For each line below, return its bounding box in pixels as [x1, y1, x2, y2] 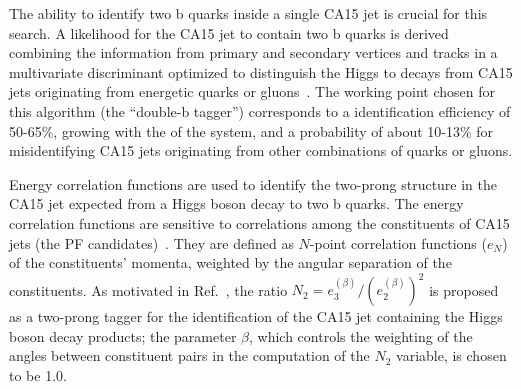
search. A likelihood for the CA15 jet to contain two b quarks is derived [9, 22, 449, 43]
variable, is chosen [396, 345, 507, 366]
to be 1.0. [9, 365, 67, 385]
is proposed [429, 279, 499, 300]
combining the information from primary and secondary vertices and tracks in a [9, 42, 498, 63]
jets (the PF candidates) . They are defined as [9, 232, 294, 253]
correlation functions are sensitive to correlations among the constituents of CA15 [9, 212, 510, 233]
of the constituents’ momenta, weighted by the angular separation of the [9, 252, 452, 273]
